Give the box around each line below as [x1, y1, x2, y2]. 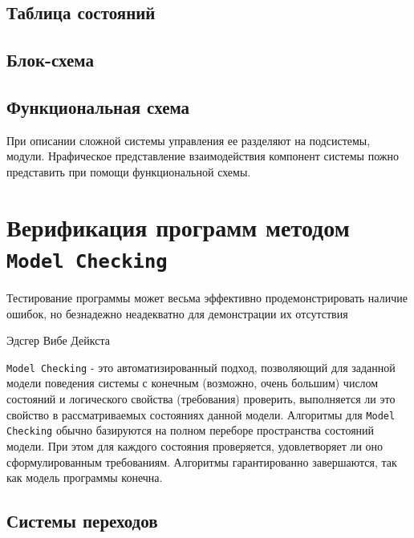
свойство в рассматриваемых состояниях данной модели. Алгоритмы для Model [6, 406, 396, 423]
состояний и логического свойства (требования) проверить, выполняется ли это [6, 390, 396, 407]
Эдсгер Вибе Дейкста [6, 332, 110, 349]
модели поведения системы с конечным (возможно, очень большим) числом [6, 374, 379, 391]
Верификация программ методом [6, 210, 350, 243]
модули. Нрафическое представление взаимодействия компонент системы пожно [6, 148, 399, 164]
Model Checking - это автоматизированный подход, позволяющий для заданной [6, 358, 396, 375]
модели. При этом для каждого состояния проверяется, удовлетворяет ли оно [6, 437, 384, 454]
